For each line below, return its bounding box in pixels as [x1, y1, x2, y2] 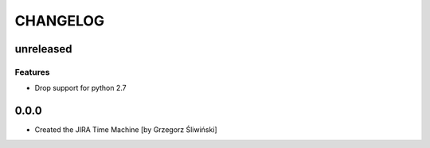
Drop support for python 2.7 [34, 84, 127, 93]
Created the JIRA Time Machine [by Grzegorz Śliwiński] [34, 125, 218, 134]
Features [14, 66, 50, 77]
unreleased [14, 42, 72, 56]
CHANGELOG [14, 12, 105, 29]
